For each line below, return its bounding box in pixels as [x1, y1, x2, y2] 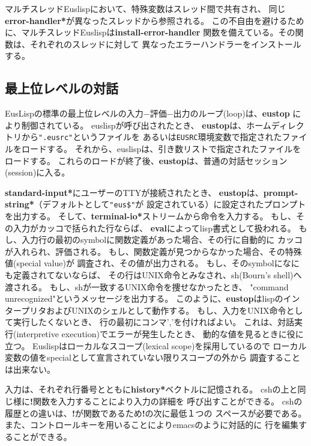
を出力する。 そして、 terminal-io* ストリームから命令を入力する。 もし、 [5, 210, 297, 222]
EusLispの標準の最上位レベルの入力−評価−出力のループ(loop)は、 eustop [5, 107, 290, 120]
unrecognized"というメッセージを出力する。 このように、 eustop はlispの [5, 292, 283, 305]
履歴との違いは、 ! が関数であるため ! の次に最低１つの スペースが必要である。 [5, 406, 307, 419]
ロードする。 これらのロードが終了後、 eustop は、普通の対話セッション [5, 154, 288, 166]
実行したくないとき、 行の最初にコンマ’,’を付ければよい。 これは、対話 [13, 316, 295, 328]
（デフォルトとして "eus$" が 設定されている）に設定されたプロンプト [34, 198, 306, 210]
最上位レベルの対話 [5, 79, 118, 97]
